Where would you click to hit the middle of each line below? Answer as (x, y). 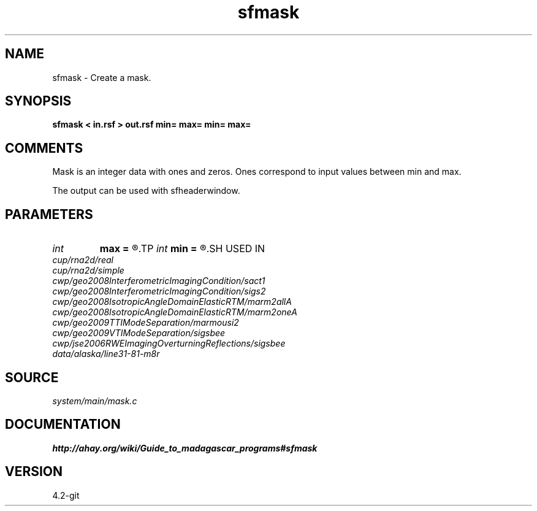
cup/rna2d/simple (88, 271)
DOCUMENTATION (63, 425)
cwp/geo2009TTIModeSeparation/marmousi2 (146, 323)
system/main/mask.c (95, 401)
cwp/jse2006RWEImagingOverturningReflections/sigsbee (169, 344)
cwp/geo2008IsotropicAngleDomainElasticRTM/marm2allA (172, 302)
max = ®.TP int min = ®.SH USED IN (182, 249)
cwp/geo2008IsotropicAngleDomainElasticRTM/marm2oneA (175, 312)
